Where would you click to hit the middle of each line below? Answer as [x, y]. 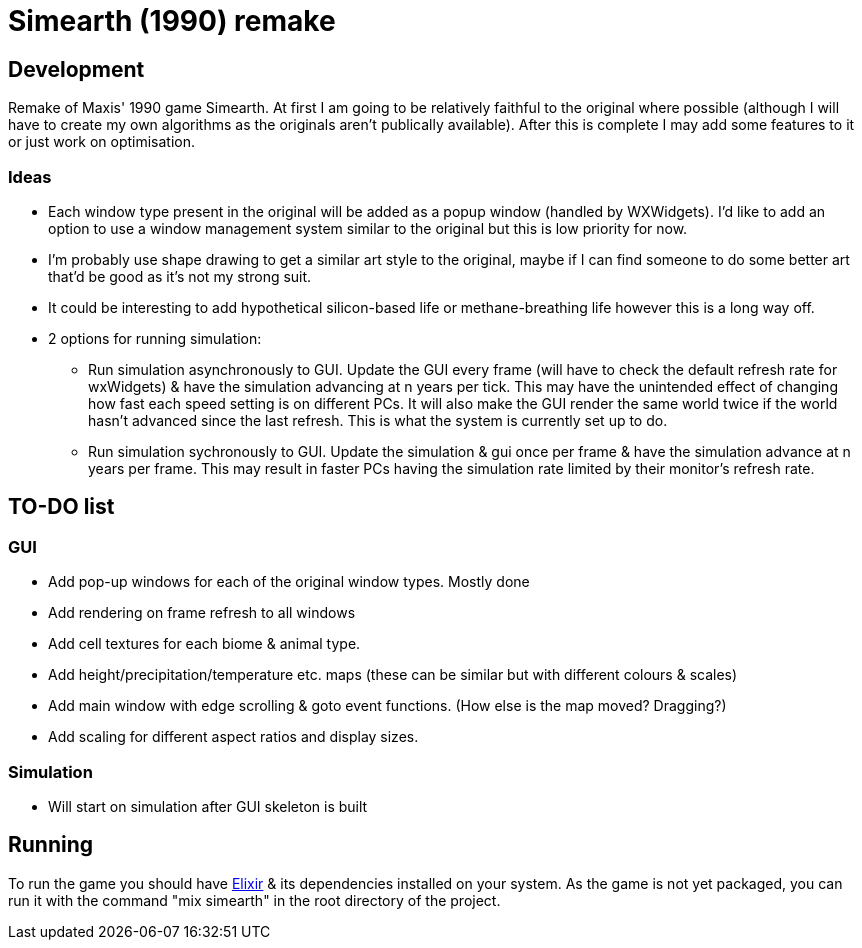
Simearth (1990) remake [172, 21]
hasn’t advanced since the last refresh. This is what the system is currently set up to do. [378, 420]
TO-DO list [61, 507]
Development [76, 69]
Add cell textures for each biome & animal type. [204, 644]
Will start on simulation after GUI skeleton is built [208, 806]
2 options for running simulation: [155, 338]
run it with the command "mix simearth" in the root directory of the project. [254, 900]
